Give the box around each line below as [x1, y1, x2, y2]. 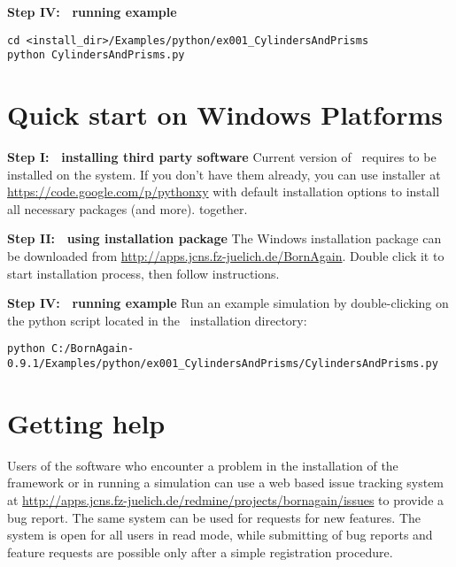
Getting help [7, 404, 166, 441]
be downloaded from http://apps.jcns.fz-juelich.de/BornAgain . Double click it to [7, 247, 444, 264]
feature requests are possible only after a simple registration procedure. [7, 542, 393, 561]
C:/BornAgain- [51, 342, 135, 356]
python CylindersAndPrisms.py [7, 49, 185, 62]
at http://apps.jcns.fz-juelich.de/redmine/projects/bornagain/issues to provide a [7, 491, 444, 509]
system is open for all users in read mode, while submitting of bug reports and [7, 525, 433, 544]
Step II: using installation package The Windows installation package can [7, 229, 442, 248]
